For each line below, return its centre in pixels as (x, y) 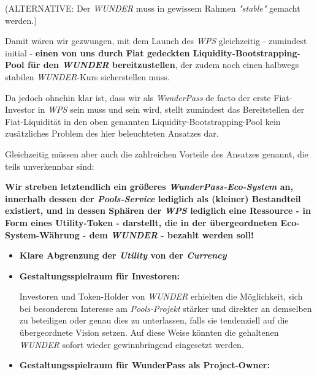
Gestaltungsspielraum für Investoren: (100, 275)
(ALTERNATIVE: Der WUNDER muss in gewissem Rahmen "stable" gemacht (153, 8)
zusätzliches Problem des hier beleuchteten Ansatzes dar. (112, 133)
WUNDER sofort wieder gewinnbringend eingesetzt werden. (132, 344)
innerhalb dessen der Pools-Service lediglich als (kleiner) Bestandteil (153, 198)
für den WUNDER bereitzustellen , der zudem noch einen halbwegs (163, 65)
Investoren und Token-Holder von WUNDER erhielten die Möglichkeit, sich (161, 296)
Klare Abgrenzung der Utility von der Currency (123, 255)
